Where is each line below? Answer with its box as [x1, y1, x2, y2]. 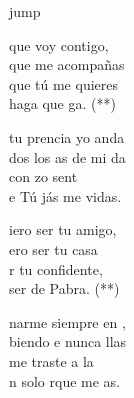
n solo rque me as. [9, 370, 121, 391]
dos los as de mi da [9, 146, 126, 167]
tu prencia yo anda [9, 126, 125, 147]
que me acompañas [9, 54, 125, 75]
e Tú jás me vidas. [9, 185, 122, 206]
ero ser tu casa [9, 238, 98, 259]
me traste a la [9, 350, 94, 371]
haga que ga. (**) [9, 93, 116, 114]
